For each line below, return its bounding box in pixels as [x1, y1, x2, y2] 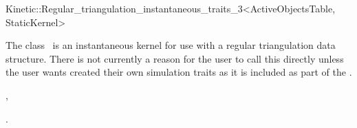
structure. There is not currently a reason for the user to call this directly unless [6, 51, 344, 65]
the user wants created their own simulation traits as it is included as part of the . [6, 65, 352, 79]
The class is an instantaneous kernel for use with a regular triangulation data [6, 38, 336, 52]
